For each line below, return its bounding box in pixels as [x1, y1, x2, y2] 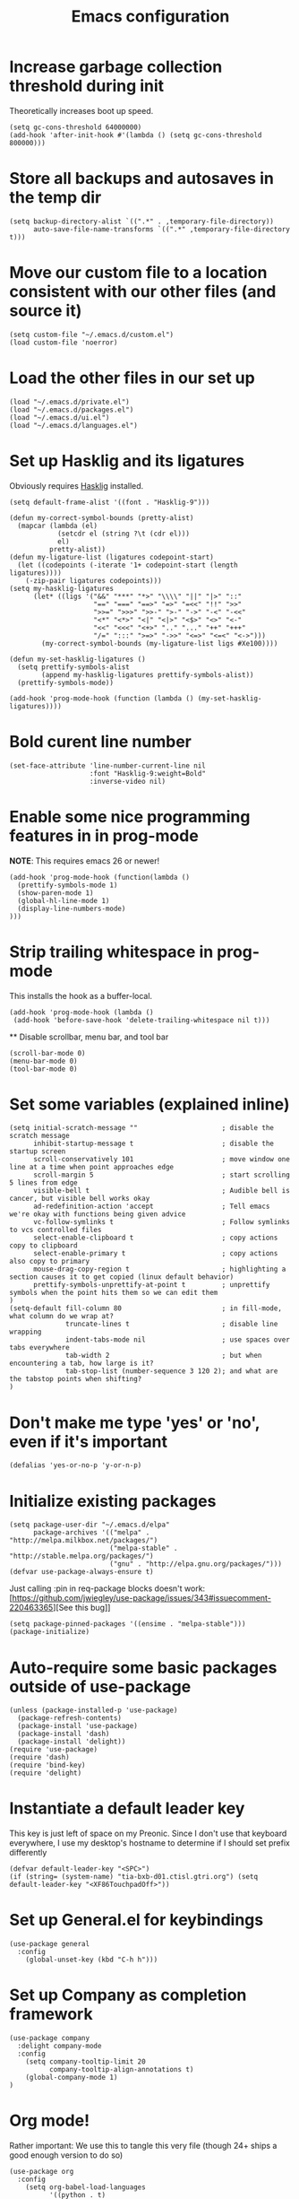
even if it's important [9, 1431, 168, 1452]
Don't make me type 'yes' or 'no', [9, 1412, 261, 1432]
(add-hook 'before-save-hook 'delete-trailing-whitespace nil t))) [13, 1015, 270, 1024]
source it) [9, 300, 82, 321]
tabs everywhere [9, 1343, 70, 1352]
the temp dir [9, 187, 102, 208]
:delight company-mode [17, 2042, 102, 2051]
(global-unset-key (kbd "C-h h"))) [25, 1955, 158, 1965]
